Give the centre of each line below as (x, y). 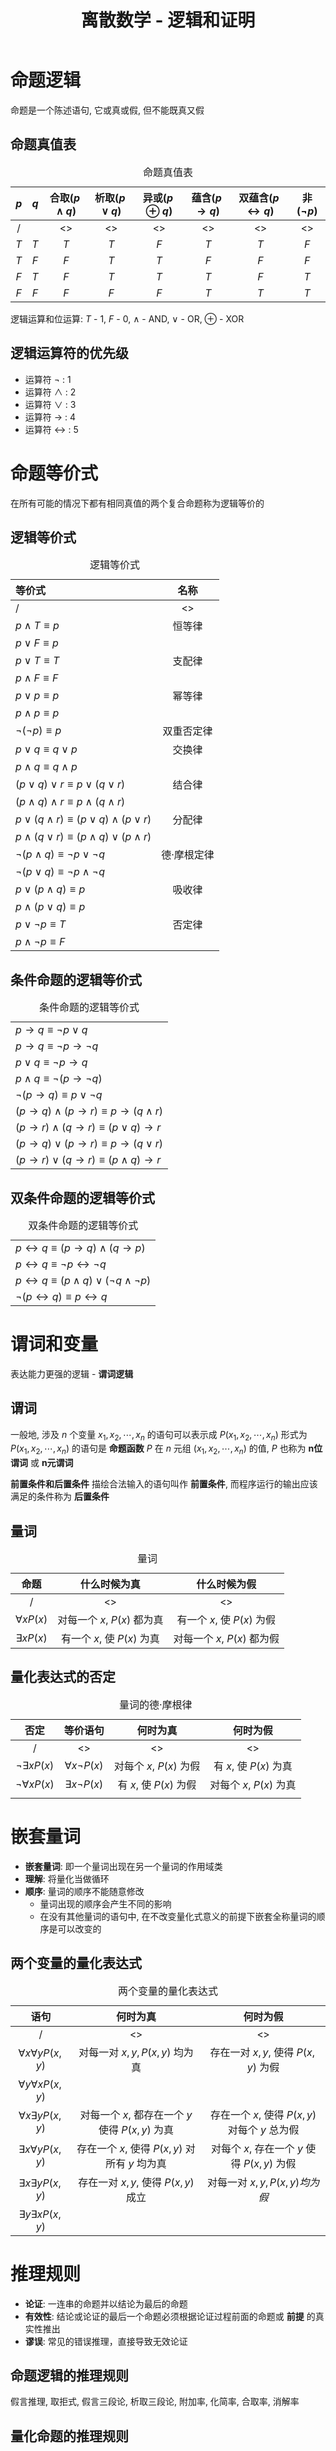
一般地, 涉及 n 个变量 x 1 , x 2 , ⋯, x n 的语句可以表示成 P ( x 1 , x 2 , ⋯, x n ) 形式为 (159, 1435)
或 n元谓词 (51, 1463)
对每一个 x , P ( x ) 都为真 (110, 1620)
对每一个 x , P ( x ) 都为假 (226, 1639)
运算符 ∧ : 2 (50, 392)
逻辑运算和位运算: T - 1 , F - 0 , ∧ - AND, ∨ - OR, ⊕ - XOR (127, 318)
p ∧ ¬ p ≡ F (40, 942)
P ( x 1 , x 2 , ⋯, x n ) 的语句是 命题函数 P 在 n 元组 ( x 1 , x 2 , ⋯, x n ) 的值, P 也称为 (158, 1449)
